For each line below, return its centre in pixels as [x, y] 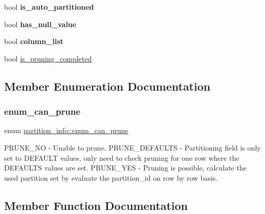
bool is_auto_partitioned [49, 7]
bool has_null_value [40, 24]
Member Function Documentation [96, 205]
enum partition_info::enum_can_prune [66, 130]
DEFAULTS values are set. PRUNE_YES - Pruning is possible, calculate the [125, 168]
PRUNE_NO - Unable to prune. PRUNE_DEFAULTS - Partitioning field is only [132, 147]
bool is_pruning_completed [48, 58]
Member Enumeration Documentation [107, 86]
